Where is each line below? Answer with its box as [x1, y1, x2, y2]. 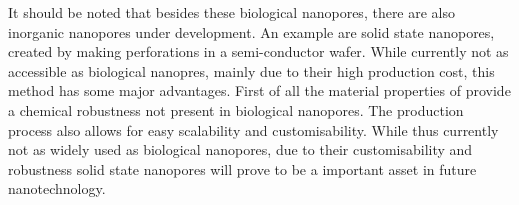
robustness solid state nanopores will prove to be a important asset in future [8, 158, 477, 179]
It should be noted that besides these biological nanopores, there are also [8, 2, 456, 22]
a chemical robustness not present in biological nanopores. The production [8, 99, 464, 120]
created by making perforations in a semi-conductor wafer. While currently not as [8, 41, 509, 62]
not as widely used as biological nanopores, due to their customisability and [8, 139, 473, 160]
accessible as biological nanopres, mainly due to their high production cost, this [8, 60, 495, 81]
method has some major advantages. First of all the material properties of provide [8, 80, 511, 101]
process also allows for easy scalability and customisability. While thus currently [8, 119, 499, 140]
